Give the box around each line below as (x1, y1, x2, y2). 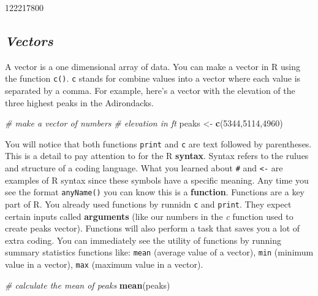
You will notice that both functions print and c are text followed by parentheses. (5, 137, 312, 150)
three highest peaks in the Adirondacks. (5, 96, 154, 109)
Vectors (5, 31, 53, 50)
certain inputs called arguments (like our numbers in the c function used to (5, 209, 293, 222)
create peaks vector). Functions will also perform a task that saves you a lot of (5, 222, 300, 235)
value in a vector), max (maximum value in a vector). (5, 258, 203, 271)
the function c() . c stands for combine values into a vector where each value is (5, 72, 301, 85)
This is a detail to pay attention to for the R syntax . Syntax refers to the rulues (5, 149, 309, 162)
